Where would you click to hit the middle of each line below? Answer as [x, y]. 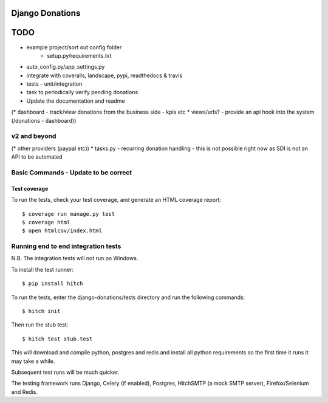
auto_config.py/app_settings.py [66, 67]
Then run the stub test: [40, 325]
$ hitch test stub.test [57, 339]
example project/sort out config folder [74, 47]
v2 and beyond [34, 136]
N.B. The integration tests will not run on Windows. [75, 258]
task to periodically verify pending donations [82, 92]
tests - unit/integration [54, 84]
